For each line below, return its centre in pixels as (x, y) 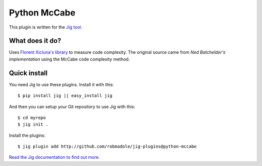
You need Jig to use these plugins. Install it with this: (61, 84)
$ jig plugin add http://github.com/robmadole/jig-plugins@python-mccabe (107, 147)
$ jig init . (33, 124)
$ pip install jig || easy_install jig (65, 96)
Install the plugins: (27, 135)
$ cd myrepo (32, 118)
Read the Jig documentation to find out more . (54, 157)
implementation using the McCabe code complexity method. (69, 59)
